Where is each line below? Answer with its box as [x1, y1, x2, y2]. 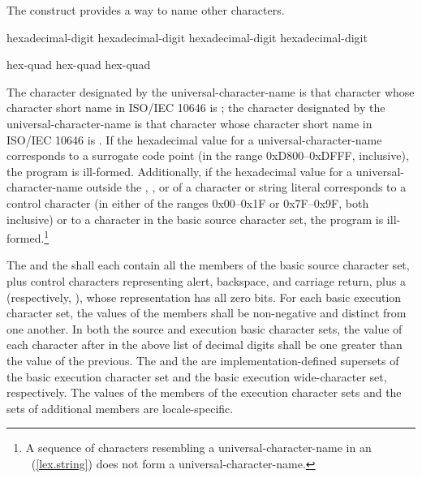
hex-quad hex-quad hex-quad [6, 56, 151, 73]
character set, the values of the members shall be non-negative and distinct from [6, 304, 407, 321]
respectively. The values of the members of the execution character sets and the [6, 384, 402, 401]
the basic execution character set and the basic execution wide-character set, [6, 368, 387, 385]
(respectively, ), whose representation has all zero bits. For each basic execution [6, 288, 402, 305]
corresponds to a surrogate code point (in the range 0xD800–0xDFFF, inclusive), [6, 147, 409, 164]
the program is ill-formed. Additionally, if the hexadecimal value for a [6, 162, 353, 179]
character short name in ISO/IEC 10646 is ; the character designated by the [6, 99, 385, 116]
